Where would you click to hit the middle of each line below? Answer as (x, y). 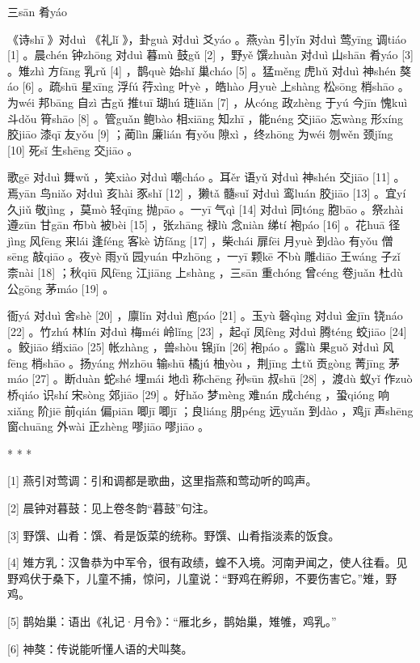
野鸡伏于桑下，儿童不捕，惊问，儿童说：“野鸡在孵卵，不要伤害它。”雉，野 (202, 578)
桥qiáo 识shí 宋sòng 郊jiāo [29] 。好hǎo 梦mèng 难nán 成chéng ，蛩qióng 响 (199, 395)
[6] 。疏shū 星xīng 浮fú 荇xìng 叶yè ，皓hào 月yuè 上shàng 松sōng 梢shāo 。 (216, 86)
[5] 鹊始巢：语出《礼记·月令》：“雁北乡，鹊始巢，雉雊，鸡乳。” (172, 621)
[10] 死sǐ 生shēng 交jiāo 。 (73, 149)
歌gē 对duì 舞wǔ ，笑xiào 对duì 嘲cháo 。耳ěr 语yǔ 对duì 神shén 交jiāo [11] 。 (206, 177)
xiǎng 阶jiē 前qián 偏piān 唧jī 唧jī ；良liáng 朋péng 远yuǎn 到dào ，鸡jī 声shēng (210, 410)
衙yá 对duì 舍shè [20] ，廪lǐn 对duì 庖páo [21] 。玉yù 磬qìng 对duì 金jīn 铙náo (205, 315)
